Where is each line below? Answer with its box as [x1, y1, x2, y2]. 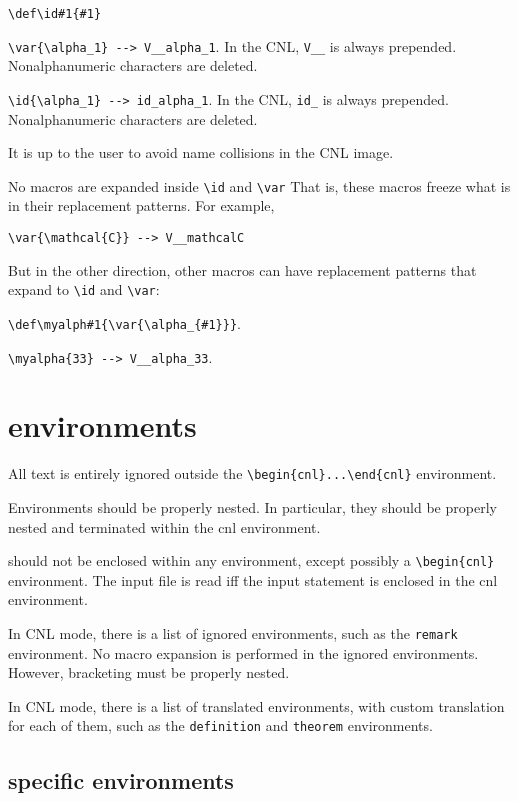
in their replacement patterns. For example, [8, 195, 275, 216]
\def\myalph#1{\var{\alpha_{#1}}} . [8, 312, 241, 333]
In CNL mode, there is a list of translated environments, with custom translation [8, 695, 505, 716]
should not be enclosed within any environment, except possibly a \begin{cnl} [8, 550, 495, 571]
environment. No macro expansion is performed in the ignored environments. [8, 642, 479, 663]
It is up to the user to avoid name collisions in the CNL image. [8, 142, 394, 163]
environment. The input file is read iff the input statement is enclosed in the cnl [8, 569, 498, 590]
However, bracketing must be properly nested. [8, 662, 290, 683]
